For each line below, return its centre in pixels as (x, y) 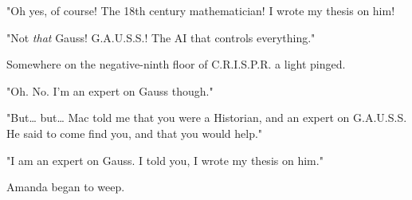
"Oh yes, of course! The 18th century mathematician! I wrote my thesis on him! (201, 10)
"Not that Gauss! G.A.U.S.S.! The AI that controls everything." (161, 37)
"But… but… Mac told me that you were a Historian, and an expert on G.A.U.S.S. (207, 118)
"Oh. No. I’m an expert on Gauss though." (110, 90)
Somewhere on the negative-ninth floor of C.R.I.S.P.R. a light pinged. (176, 64)
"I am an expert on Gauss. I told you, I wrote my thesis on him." (165, 160)
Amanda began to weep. (66, 187)
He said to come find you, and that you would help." (135, 133)
